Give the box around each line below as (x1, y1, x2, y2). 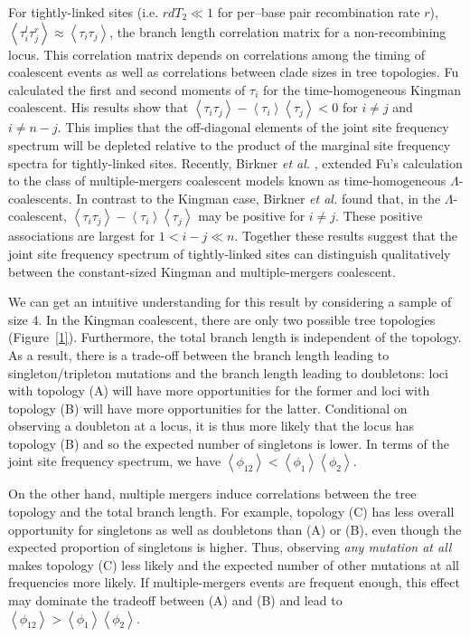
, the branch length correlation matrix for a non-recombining (109, 22, 446, 41)
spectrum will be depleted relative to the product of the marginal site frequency (8, 135, 451, 154)
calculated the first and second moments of (8, 80, 246, 99)
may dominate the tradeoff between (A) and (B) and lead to (8, 591, 343, 610)
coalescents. (8, 188, 72, 207)
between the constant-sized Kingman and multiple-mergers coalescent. (8, 261, 396, 280)
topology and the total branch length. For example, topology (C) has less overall (8, 502, 455, 521)
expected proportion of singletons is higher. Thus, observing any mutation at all (8, 537, 452, 556)
